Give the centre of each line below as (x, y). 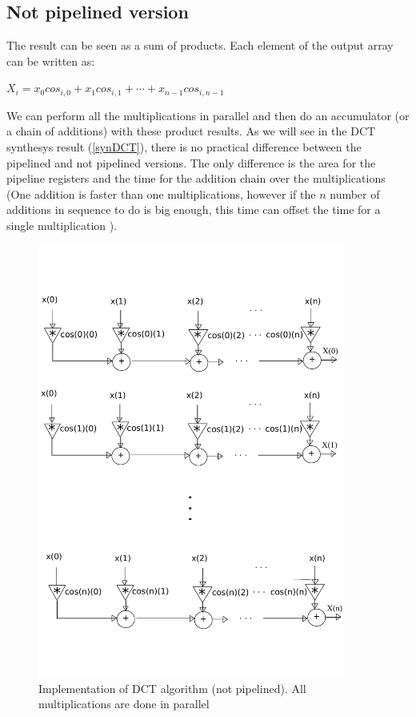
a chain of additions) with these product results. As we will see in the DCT (191, 131)
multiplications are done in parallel (124, 704)
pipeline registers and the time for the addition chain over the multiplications (196, 178)
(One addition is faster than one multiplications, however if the (161, 193)
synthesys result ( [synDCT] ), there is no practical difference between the (184, 147)
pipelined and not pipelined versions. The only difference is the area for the (191, 162)
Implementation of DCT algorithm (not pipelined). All (172, 688)
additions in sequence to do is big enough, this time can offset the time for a (194, 209)
